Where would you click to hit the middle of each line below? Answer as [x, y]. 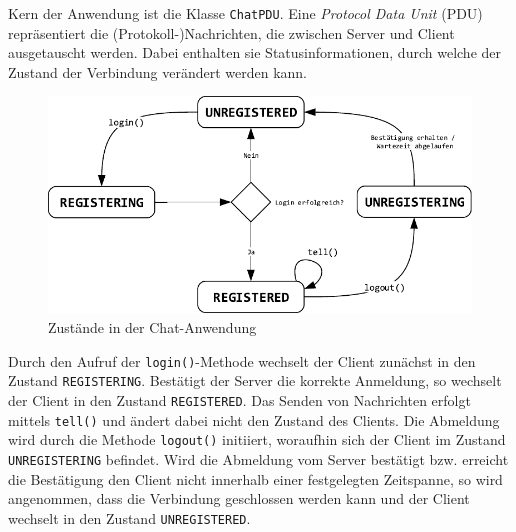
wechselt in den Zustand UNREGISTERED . [129, 517]
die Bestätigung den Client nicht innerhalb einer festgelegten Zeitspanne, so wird [255, 478]
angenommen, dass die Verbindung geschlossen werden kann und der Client [239, 498]
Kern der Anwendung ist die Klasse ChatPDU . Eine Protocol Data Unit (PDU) [245, 13]
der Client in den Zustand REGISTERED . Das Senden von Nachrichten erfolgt [239, 399]
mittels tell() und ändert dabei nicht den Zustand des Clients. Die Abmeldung [254, 419]
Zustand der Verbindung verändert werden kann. [157, 71]
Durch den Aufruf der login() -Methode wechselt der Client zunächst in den [242, 360]
